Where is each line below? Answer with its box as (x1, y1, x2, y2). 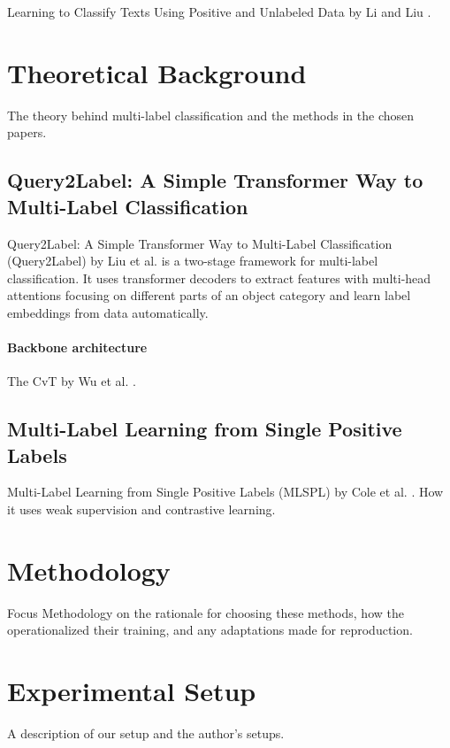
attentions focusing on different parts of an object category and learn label (7, 286, 411, 305)
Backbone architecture (7, 338, 148, 357)
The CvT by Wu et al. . (7, 372, 136, 390)
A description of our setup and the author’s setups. (7, 724, 285, 743)
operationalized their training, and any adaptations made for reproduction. (7, 621, 413, 639)
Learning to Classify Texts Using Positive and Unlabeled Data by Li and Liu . (7, 3, 431, 20)
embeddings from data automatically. (7, 303, 209, 321)
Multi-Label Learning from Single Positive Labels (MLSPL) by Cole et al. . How (7, 482, 444, 501)
